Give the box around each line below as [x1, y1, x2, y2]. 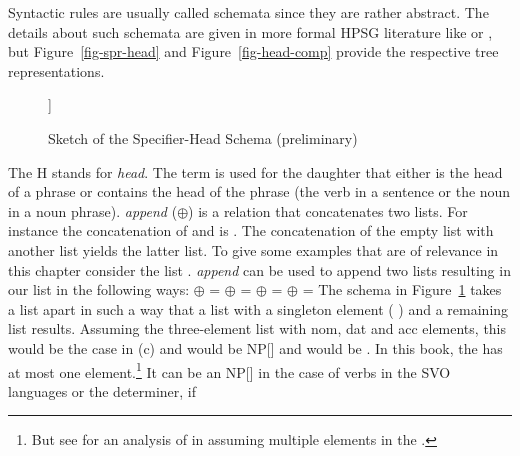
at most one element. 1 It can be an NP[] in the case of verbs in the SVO [8, 358, 451, 382]
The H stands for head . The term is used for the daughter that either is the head [8, 161, 503, 182]
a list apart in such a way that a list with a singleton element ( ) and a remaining [8, 298, 509, 319]
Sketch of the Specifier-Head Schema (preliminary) [48, 127, 358, 148]
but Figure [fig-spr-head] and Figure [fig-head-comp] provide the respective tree [8, 41, 499, 62]
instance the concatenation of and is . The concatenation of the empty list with [8, 220, 494, 241]
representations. [8, 60, 105, 81]
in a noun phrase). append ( [8, 200, 178, 221]
